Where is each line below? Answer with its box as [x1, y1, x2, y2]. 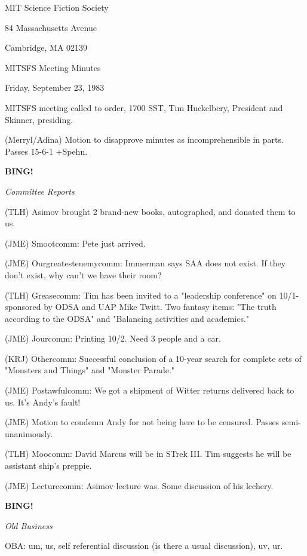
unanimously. [5, 427, 53, 440]
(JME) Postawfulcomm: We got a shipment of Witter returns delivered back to [5, 384, 294, 397]
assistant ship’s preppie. [5, 459, 92, 472]
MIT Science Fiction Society [5, 1, 109, 13]
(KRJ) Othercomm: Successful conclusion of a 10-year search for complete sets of [5, 352, 302, 364]
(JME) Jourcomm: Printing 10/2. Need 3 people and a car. [5, 332, 221, 345]
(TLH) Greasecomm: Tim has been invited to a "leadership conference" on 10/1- [5, 288, 299, 301]
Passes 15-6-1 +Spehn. [5, 145, 88, 157]
